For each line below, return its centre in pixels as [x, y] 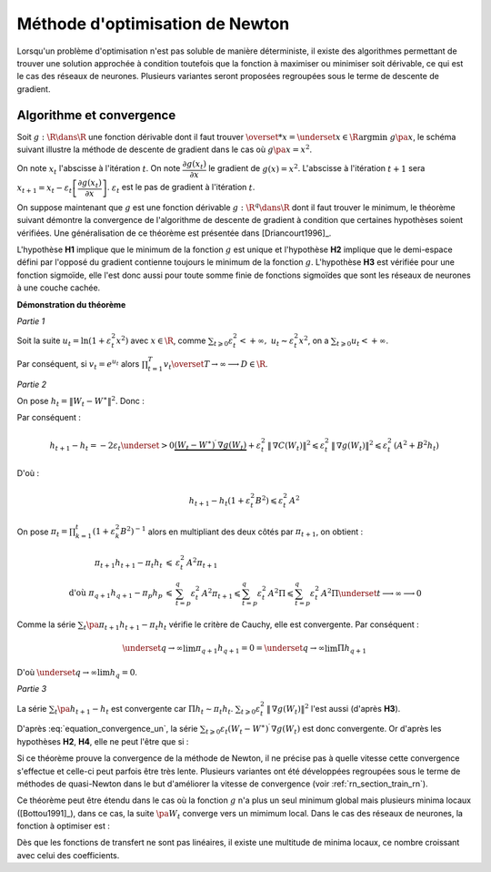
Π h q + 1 [352, 649]
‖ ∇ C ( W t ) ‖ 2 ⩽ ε [296, 445]
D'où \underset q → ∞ [57, 672]
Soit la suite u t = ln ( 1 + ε [64, 342]
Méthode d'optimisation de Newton [153, 24]
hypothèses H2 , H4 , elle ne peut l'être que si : [103, 741]
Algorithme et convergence [96, 115]
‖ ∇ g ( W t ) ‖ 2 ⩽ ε [359, 445]
